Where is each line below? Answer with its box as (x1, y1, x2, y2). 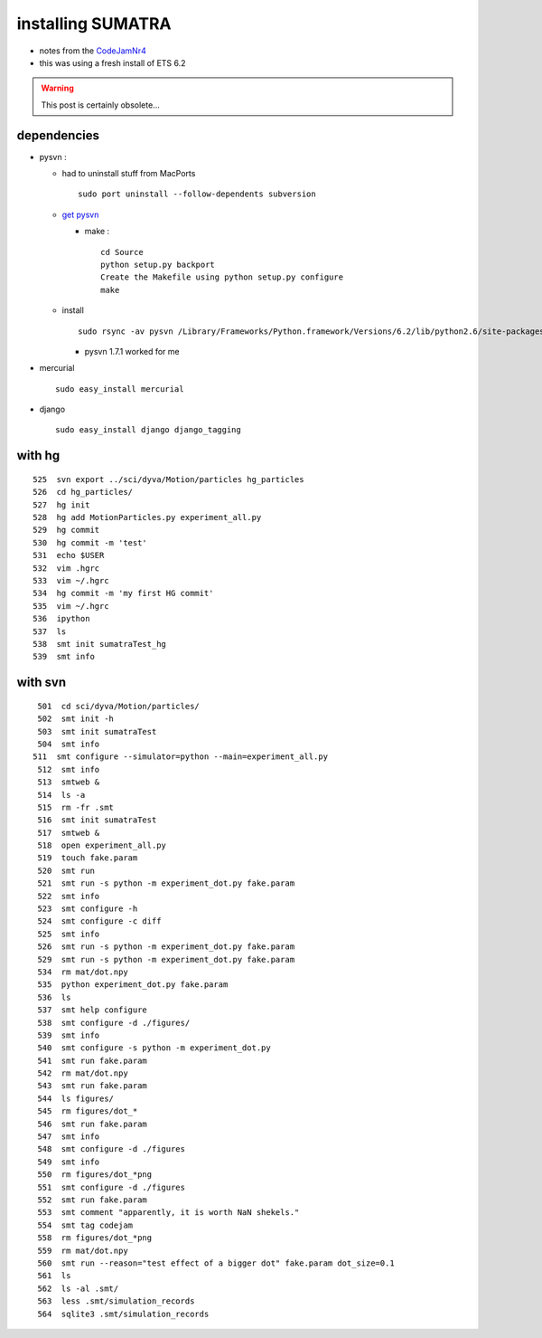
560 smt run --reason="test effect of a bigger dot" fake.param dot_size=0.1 (37, 1257, 395, 1268)
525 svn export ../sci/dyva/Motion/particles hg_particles (33, 474, 304, 484)
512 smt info (37, 764, 100, 774)
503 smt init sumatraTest (37, 726, 157, 736)
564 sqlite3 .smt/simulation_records (37, 1308, 210, 1319)
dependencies (16, 128, 99, 143)
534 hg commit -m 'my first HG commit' (33, 588, 214, 599)
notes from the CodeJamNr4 (39, 45, 146, 56)
